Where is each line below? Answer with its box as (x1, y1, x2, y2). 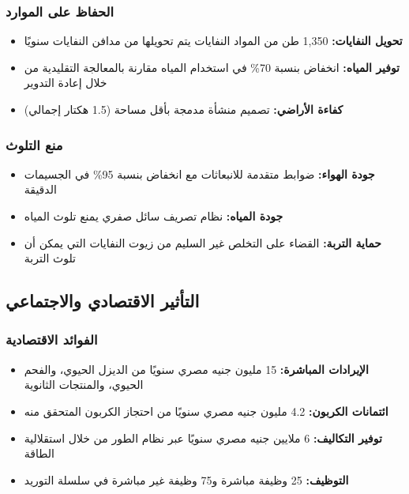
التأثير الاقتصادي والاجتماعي (6, 288, 200, 313)
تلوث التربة (24, 250, 76, 266)
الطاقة (24, 445, 54, 462)
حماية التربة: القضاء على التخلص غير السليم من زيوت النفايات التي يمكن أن (24, 234, 381, 251)
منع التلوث (6, 134, 63, 154)
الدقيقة (24, 181, 57, 198)
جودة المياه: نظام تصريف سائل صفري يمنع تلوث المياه (24, 208, 283, 224)
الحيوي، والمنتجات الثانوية (24, 376, 144, 393)
